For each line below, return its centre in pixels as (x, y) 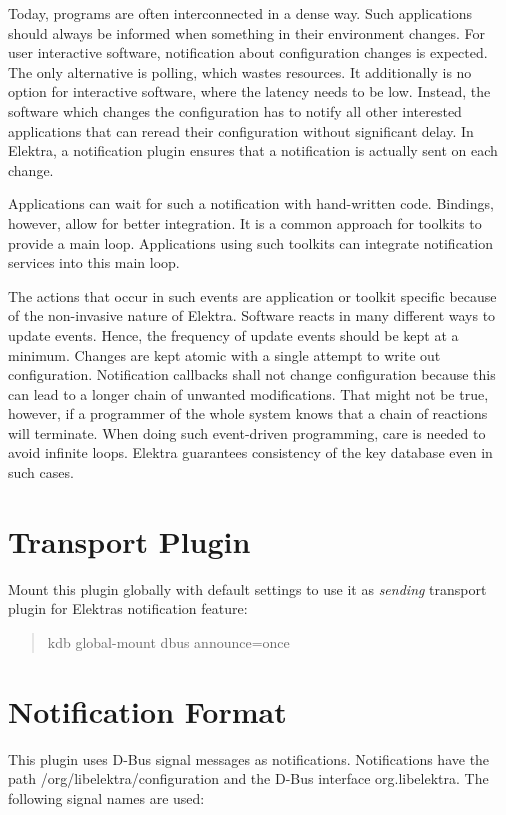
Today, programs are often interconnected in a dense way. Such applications (240, 13)
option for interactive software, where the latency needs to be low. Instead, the (249, 91)
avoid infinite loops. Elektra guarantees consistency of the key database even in (250, 452)
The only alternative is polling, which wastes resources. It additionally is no (240, 71)
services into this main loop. (94, 262)
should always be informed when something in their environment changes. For (247, 32)
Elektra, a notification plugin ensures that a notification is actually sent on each (253, 150)
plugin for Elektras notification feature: (128, 608)
